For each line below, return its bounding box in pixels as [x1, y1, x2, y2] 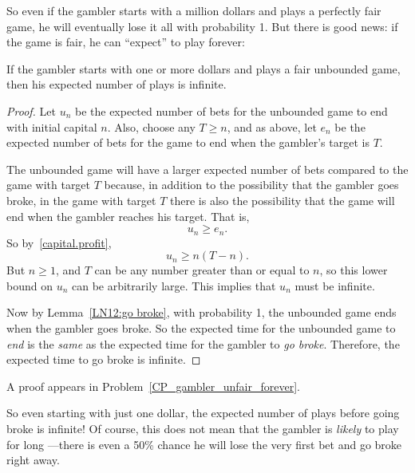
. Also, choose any [107, 118, 196, 135]
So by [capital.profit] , [6, 234, 112, 250]
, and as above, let [227, 118, 317, 135]
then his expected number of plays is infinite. [6, 76, 227, 93]
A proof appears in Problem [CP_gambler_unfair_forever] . [6, 377, 300, 394]
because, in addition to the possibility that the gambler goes [104, 176, 399, 193]
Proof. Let [6, 102, 56, 119]
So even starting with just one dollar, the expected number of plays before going [6, 404, 400, 421]
